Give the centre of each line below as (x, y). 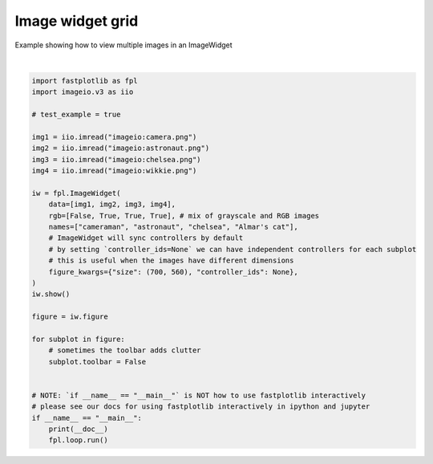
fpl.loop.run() (78, 440)
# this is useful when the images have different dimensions (171, 260)
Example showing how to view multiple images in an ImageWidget (123, 45)
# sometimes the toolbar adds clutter (125, 350)
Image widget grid (77, 21)
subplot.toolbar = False (97, 362)
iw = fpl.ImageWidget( (76, 193)
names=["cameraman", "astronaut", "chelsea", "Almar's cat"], (173, 227)
